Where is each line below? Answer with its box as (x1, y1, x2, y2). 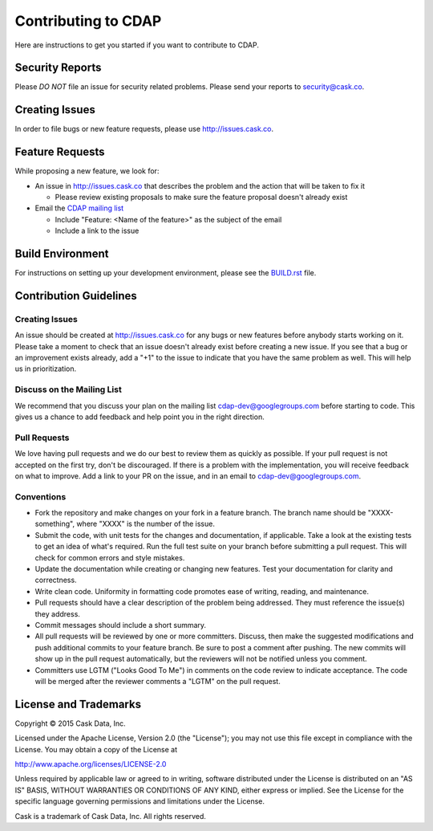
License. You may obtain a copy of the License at (14, 744, 178, 754)
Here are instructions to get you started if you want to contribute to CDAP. (14, 40, 260, 50)
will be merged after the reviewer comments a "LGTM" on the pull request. (34, 676, 281, 686)
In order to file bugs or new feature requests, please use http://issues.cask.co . (14, 124, 274, 134)
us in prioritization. (14, 364, 77, 373)
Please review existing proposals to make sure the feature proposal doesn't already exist (55, 193, 348, 202)
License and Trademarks (14, 697, 142, 711)
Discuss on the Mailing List (14, 384, 122, 395)
